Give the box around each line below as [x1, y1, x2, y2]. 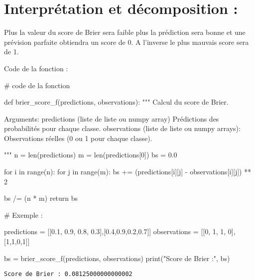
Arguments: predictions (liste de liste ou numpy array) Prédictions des [4, 113, 219, 124]
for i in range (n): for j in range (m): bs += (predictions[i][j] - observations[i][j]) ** [4, 166, 252, 177]
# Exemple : [4, 209, 43, 220]
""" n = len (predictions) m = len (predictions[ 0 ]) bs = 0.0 [4, 149, 177, 160]
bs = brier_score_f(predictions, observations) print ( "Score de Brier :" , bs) [4, 253, 230, 263]
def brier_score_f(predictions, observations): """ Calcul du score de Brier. [4, 97, 229, 107]
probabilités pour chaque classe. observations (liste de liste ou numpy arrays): [4, 123, 241, 134]
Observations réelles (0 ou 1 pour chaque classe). [4, 133, 152, 143]
